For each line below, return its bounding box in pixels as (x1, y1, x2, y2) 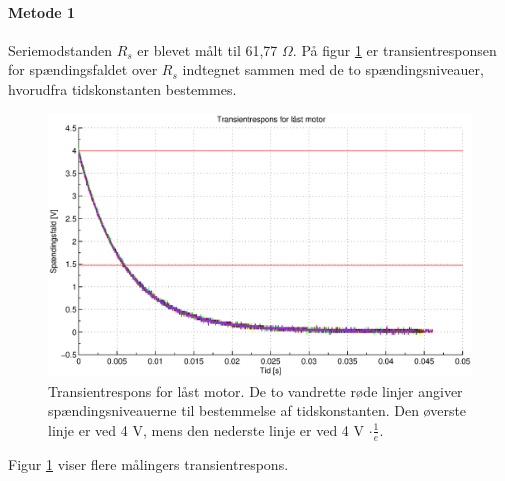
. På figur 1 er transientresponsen (292, 39, 497, 60)
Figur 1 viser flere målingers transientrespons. (8, 453, 289, 474)
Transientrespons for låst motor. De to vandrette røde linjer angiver (48, 380, 463, 401)
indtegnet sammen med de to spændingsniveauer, (182, 59, 484, 80)
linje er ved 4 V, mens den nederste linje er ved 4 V (48, 419, 365, 440)
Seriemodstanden (8, 39, 112, 60)
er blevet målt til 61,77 (137, 39, 278, 60)
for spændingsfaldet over (8, 59, 158, 80)
